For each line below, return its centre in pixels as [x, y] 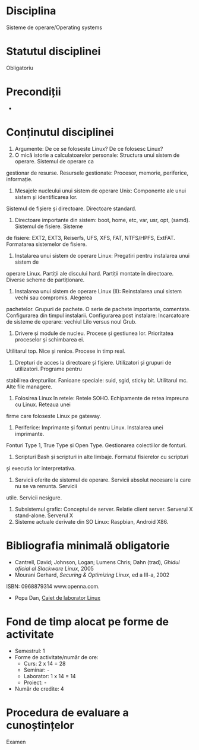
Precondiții [34, 92]
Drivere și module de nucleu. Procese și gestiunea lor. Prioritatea [94, 333]
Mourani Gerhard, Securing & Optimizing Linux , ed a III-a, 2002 [92, 575]
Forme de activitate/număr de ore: [56, 657]
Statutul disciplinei [53, 51]
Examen [16, 742]
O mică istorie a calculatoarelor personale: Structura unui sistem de [97, 155]
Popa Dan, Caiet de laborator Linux [58, 597]
